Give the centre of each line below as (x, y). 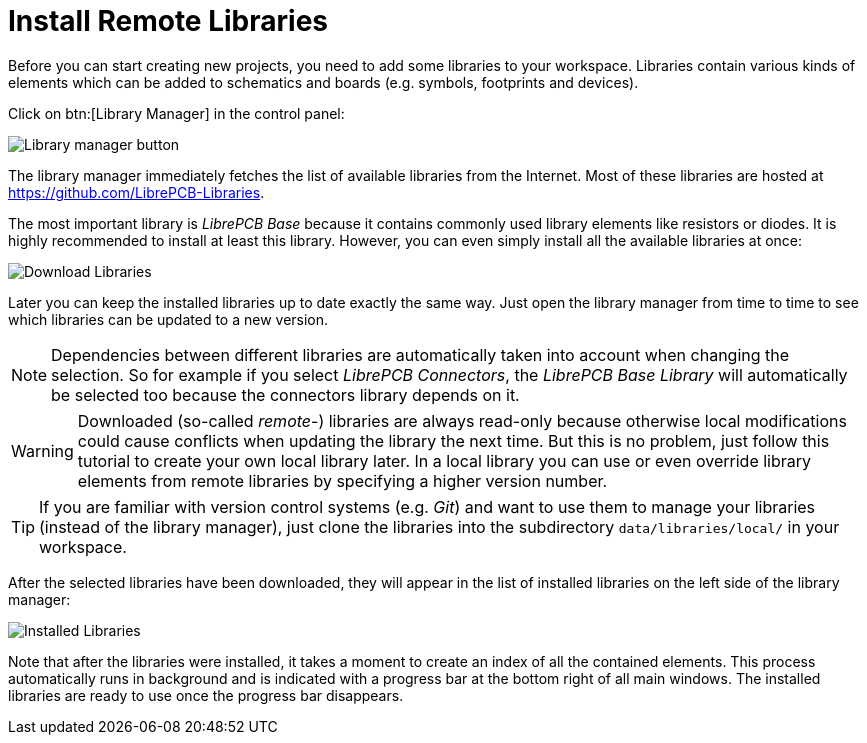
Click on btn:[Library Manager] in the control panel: (176, 113)
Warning (42, 450)
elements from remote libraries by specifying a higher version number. (342, 480)
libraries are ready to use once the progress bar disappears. (206, 695)
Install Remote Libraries (168, 21)
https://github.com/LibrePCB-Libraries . (136, 192)
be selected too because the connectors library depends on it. (285, 394)
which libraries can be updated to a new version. (168, 319)
